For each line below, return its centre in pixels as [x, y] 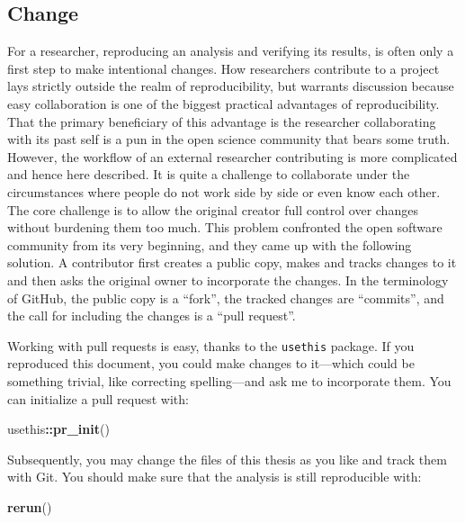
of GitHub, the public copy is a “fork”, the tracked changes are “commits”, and [226, 298]
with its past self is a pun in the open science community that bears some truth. [229, 139]
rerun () [30, 506]
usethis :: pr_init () [58, 429]
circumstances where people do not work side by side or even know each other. [224, 191]
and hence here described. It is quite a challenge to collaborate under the [209, 174]
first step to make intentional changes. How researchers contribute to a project [224, 68]
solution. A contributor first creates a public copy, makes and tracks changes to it [232, 262]
